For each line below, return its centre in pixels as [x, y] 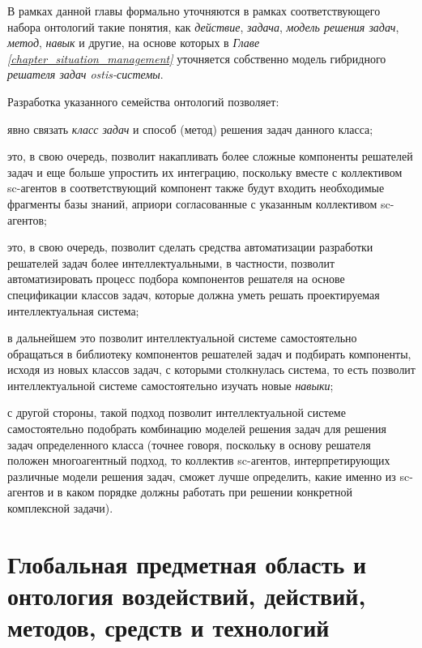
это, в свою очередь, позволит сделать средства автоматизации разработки [190, 247]
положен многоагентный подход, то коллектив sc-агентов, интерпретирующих [199, 460]
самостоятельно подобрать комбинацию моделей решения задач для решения [197, 429]
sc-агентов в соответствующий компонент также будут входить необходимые [196, 188]
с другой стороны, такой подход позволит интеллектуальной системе [177, 412]
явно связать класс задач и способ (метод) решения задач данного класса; [190, 129]
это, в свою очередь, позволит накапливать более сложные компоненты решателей [210, 156]
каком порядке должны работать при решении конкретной [209, 492]
